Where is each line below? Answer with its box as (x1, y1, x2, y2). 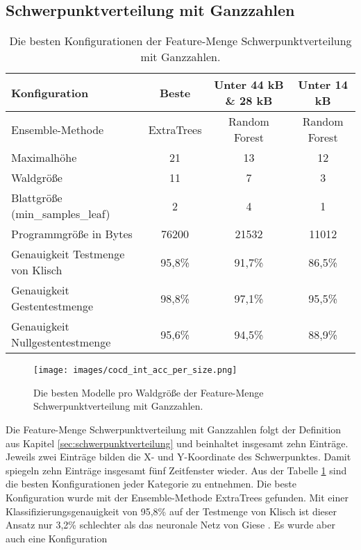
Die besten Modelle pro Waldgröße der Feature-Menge (33, 385, 264, 399)
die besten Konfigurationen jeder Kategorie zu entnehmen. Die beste (6, 476, 296, 491)
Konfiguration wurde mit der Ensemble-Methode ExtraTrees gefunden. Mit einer (6, 490, 349, 505)
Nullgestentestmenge (11, 334, 111, 351)
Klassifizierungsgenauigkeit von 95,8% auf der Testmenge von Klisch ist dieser (6, 503, 337, 518)
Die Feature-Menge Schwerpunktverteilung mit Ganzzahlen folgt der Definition (6, 422, 342, 437)
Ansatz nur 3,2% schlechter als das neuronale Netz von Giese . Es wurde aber (6, 517, 335, 532)
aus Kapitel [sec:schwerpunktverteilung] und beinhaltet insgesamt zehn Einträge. (6, 435, 349, 450)
